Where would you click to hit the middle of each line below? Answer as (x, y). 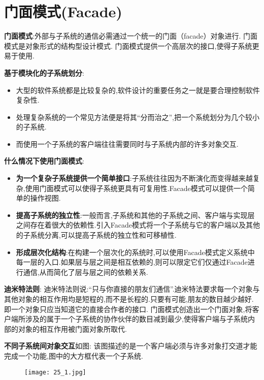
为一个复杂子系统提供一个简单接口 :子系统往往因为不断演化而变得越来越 (134, 178)
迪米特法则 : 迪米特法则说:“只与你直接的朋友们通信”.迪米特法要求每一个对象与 (132, 289)
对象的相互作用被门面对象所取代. (72, 328)
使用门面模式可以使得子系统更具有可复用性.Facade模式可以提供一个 (136, 188)
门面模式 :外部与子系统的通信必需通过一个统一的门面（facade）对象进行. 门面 (131, 36)
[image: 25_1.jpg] (55, 372)
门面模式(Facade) (63, 11)
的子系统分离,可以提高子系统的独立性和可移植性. (96, 235)
